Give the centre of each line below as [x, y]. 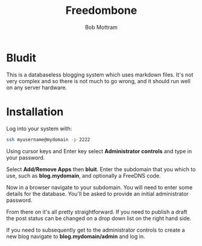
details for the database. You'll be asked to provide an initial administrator [97, 194]
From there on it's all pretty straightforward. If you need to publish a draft [97, 212]
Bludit [21, 58]
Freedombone [101, 11]
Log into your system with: [39, 128]
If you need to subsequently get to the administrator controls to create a [96, 230]
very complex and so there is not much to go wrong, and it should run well [99, 81]
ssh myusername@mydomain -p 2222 [48, 139]
